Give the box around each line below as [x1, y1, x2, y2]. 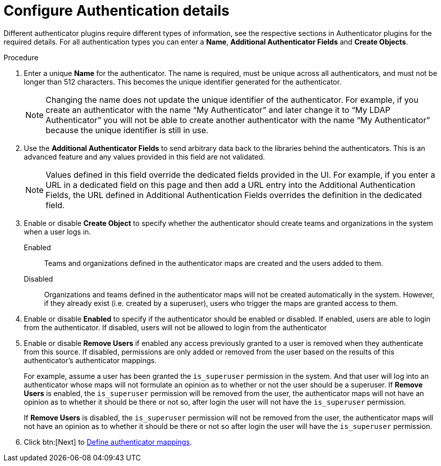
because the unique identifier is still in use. [46, 125, 209, 135]
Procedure [4, 53, 39, 62]
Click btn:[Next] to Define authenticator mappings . [24, 437, 192, 446]
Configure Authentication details [4, 2, 230, 19]
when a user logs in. [24, 227, 91, 236]
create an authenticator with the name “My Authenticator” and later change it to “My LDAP [46, 104, 391, 115]
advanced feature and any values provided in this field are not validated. [24, 152, 265, 161]
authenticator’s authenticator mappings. [24, 356, 157, 365]
